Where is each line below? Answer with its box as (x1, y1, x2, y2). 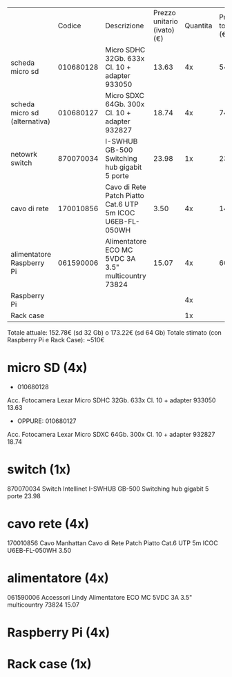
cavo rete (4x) (7, 516, 90, 532)
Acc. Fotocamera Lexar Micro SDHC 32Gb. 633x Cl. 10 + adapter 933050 (7, 396, 216, 404)
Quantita (184, 21, 213, 30)
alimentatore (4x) (7, 571, 109, 586)
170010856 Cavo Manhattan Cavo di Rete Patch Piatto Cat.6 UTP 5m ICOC (7, 538, 219, 547)
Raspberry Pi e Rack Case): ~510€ (7, 336, 105, 344)
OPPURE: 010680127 (17, 417, 77, 425)
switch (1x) (7, 462, 71, 478)
